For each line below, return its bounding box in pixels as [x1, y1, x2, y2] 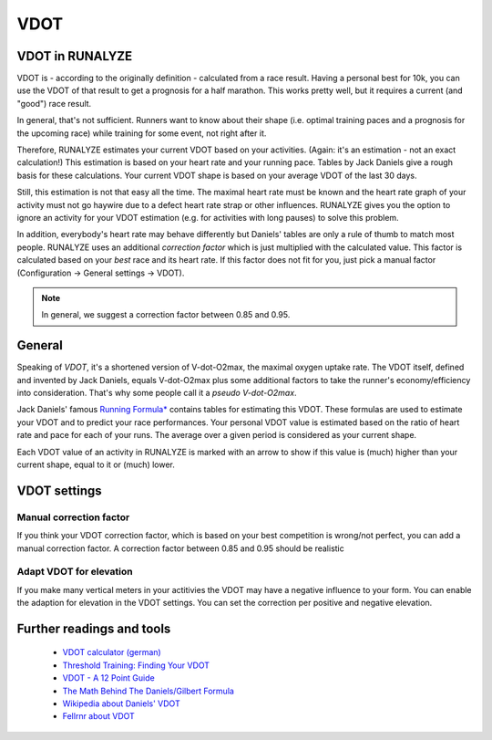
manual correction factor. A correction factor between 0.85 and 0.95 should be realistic [16, 543, 345, 554]
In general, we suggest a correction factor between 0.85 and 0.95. [41, 309, 291, 320]
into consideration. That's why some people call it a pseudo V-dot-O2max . [16, 388, 297, 398]
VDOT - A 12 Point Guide [62, 672, 155, 683]
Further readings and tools [16, 620, 171, 636]
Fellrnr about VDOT [62, 711, 136, 722]
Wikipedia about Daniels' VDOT [62, 698, 181, 709]
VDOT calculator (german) [62, 647, 161, 658]
